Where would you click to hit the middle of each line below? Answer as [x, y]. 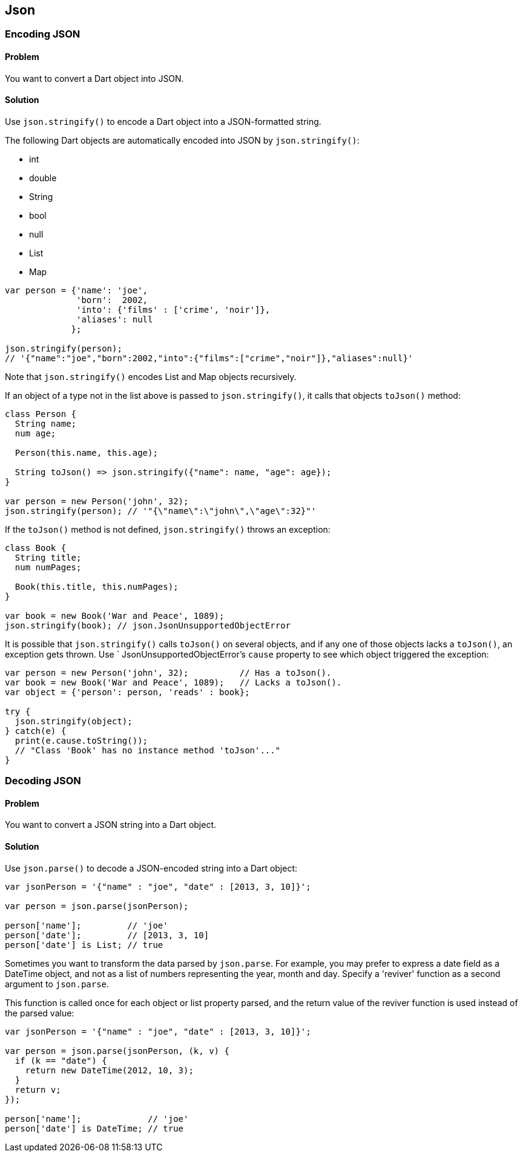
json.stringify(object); [74, 721]
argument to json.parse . [57, 984]
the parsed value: [40, 1013]
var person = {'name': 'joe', [77, 290]
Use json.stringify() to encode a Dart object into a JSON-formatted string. [163, 121]
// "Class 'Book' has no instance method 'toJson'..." [148, 750]
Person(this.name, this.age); [86, 452]
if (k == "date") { [61, 1060]
